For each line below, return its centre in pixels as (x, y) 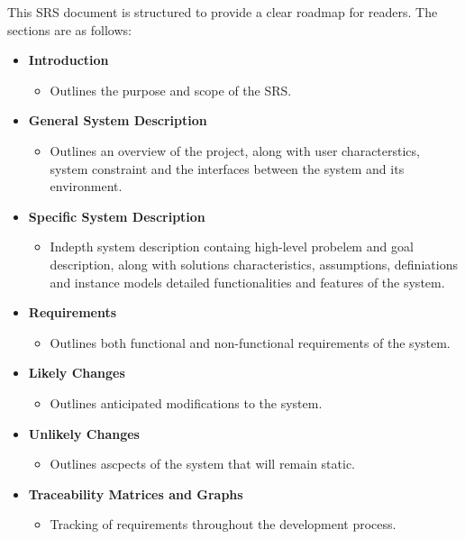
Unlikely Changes (84, 433)
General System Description (118, 120)
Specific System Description (117, 216)
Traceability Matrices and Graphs (136, 493)
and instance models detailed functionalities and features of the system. (247, 282)
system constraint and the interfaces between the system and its (227, 168)
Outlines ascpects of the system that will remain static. (203, 464)
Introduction (68, 60)
